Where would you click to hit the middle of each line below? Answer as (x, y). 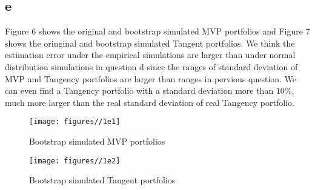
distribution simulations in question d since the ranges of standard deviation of (151, 66)
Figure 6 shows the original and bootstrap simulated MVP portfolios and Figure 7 (157, 31)
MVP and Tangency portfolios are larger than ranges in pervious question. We (151, 78)
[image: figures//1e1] (75, 122)
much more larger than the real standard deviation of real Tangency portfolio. (150, 102)
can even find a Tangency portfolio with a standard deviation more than (139, 90)
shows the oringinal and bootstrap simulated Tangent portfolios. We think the (150, 43)
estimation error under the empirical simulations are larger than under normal (150, 55)
